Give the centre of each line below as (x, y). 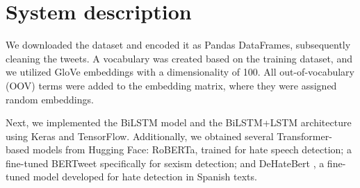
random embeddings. (50, 99)
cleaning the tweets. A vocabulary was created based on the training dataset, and (179, 58)
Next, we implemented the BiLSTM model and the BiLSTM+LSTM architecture (179, 122)
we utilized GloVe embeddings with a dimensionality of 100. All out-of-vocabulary (180, 72)
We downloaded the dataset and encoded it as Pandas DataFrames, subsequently (178, 45)
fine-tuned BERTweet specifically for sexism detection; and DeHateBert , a (165, 163)
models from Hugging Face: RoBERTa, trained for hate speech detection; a (192, 149)
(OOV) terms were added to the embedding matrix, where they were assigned (171, 85)
